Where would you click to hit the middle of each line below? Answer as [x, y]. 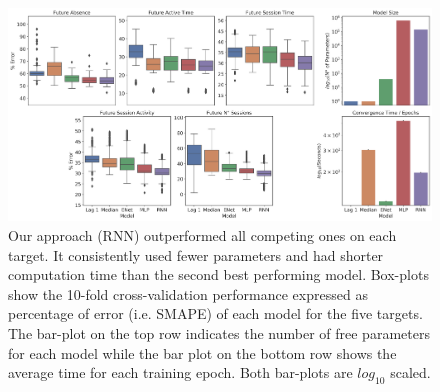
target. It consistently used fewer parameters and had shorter [196, 254]
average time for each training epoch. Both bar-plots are [180, 372]
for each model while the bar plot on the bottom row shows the [202, 352]
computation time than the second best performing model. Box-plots [218, 274]
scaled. [410, 372]
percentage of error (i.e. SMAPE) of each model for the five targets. [215, 313]
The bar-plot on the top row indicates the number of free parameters [219, 333]
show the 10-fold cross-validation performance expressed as [188, 293]
